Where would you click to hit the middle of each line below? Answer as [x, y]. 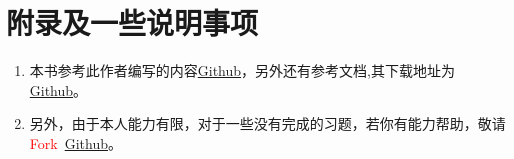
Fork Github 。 [75, 142]
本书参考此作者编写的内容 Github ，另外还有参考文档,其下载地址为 [242, 70]
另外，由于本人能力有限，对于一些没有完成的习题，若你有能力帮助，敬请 [267, 123]
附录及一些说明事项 [132, 22]
